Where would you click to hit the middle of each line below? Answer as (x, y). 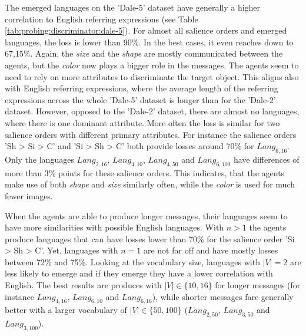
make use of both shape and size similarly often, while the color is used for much (150, 184)
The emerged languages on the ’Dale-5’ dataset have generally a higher (133, 7)
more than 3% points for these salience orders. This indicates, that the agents (145, 172)
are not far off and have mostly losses (211, 250)
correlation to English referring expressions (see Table (102, 19)
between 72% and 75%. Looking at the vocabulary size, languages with (132, 261)
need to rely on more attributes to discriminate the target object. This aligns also (152, 76)
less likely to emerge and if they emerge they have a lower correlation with (139, 273)
